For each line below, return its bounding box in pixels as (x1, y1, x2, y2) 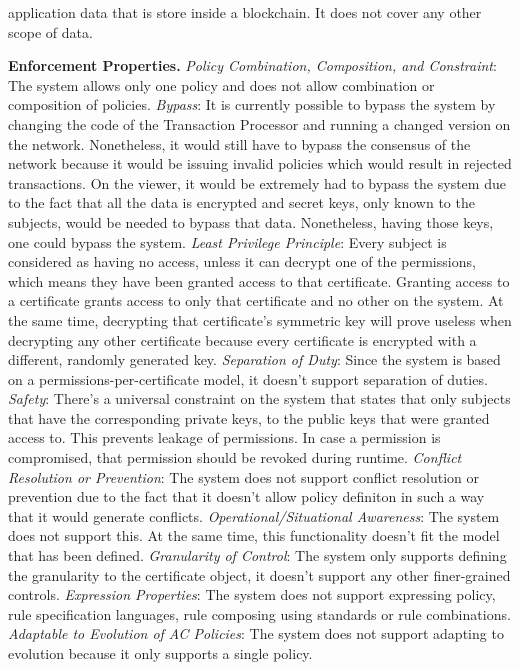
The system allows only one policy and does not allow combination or (8, 74, 435, 95)
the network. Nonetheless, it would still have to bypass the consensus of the (8, 133, 471, 154)
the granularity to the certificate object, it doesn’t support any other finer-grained (8, 564, 511, 585)
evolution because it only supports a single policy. (8, 643, 313, 663)
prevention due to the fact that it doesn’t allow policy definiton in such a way (8, 486, 485, 507)
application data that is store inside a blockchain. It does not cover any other (8, 2, 482, 22)
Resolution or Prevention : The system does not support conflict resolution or (8, 466, 480, 487)
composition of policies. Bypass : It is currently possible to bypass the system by (8, 94, 496, 115)
